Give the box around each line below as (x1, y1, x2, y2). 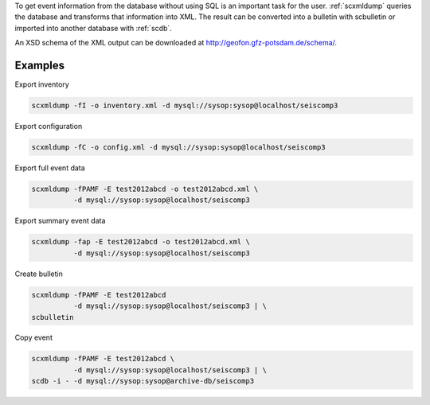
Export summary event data (14, 216, 106, 226)
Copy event (14, 333, 53, 342)
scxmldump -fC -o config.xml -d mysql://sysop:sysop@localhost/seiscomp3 (31, 143, 326, 152)
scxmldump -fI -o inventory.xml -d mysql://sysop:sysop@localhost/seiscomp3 (31, 101, 338, 111)
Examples (14, 58, 65, 72)
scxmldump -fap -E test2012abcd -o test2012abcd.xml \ (31, 237, 250, 247)
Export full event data (14, 163, 85, 173)
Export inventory (14, 80, 69, 89)
